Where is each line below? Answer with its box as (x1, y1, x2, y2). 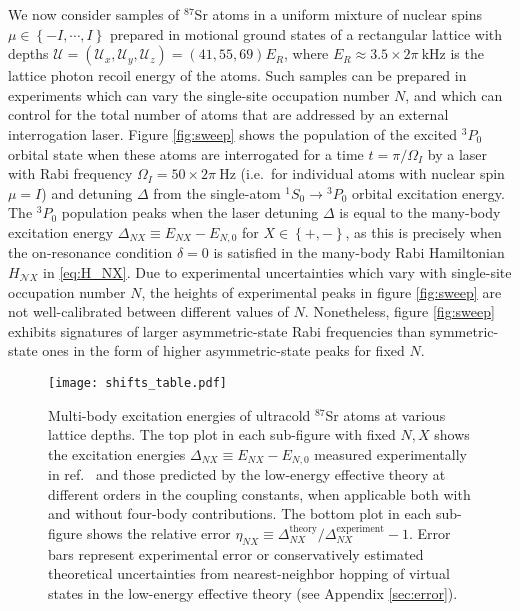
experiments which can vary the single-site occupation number (8, 84, 390, 105)
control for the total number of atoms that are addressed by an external (8, 104, 449, 125)
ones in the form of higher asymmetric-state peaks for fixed (42, 340, 405, 361)
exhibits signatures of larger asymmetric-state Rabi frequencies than (8, 320, 426, 341)
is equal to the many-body (339, 202, 501, 223)
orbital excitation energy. (352, 182, 505, 203)
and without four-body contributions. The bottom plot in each (48, 503, 432, 524)
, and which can (405, 84, 503, 105)
